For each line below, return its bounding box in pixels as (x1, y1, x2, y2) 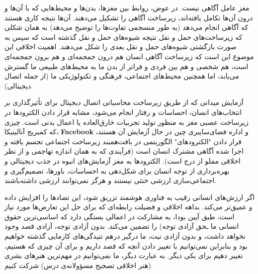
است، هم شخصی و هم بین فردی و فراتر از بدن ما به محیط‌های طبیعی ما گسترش (4, 61, 249, 71)
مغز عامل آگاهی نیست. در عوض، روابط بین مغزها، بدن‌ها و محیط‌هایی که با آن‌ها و (4, 2, 250, 12)
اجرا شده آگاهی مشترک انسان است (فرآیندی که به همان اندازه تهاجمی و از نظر (4, 146, 244, 156)
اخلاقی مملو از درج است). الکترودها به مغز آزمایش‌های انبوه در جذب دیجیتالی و (4, 155, 241, 166)
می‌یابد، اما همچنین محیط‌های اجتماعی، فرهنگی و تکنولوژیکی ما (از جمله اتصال (4, 71, 239, 81)
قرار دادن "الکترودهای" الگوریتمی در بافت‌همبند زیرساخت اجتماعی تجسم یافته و (4, 136, 242, 146)
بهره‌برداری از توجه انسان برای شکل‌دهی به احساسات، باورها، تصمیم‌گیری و (4, 165, 230, 176)
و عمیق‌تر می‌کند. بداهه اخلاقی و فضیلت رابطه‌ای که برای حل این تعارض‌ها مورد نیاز (4, 201, 253, 212)
